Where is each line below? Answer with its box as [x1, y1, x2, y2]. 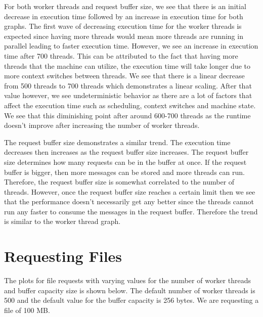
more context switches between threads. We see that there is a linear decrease [4, 70, 245, 81]
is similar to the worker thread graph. [4, 216, 121, 227]
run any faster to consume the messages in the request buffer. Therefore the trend [4, 206, 258, 216]
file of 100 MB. [4, 304, 50, 315]
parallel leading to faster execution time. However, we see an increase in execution [4, 40, 258, 51]
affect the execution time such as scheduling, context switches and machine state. [4, 100, 256, 110]
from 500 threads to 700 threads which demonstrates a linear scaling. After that [4, 80, 252, 90]
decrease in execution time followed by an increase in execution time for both [4, 11, 243, 21]
